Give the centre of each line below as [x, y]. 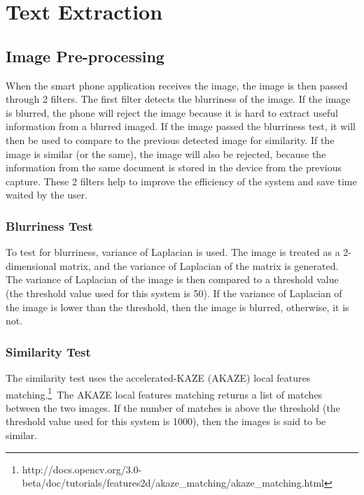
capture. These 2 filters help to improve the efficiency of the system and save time [181, 181]
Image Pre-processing [85, 56]
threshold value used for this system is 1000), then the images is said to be [166, 421]
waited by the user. [47, 195]
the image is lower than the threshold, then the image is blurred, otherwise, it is [177, 307]
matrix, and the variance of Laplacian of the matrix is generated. [199, 265]
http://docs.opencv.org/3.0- [82, 469]
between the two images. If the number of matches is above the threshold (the [173, 407]
